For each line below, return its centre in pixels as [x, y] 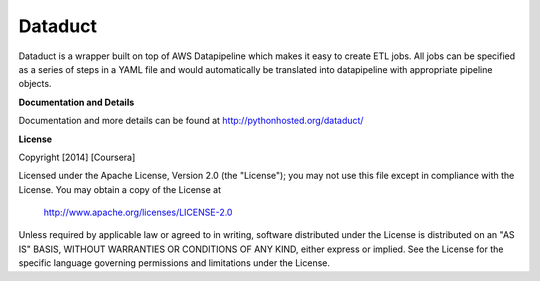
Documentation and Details [76, 102]
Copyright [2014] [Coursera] [77, 157]
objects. [35, 84]
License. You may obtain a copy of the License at [120, 189]
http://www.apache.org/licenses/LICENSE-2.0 [138, 212]
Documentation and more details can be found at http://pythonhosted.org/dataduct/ [191, 121]
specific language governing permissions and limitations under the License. [174, 263]
